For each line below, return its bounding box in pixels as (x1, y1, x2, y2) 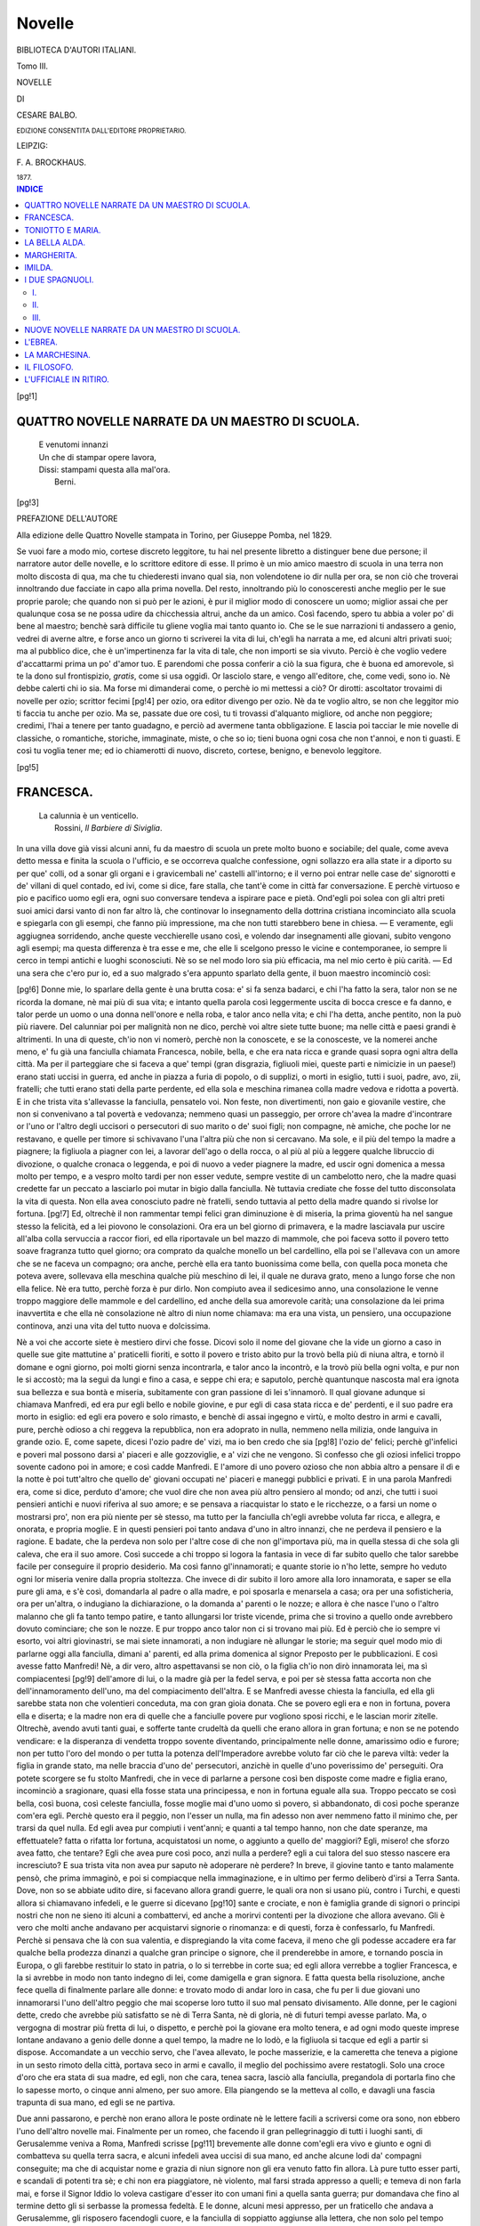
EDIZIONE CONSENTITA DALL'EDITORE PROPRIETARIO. (16, 126, 187, 135)
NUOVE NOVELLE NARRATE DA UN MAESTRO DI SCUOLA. (24, 324, 241, 335)
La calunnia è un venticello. (38, 810, 140, 821)
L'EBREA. (24, 337, 58, 347)
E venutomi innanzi (38, 439, 108, 450)
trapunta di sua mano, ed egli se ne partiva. (16, 2097, 176, 2108)
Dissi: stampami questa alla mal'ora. (38, 464, 171, 475)
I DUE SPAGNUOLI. (24, 274, 94, 285)
